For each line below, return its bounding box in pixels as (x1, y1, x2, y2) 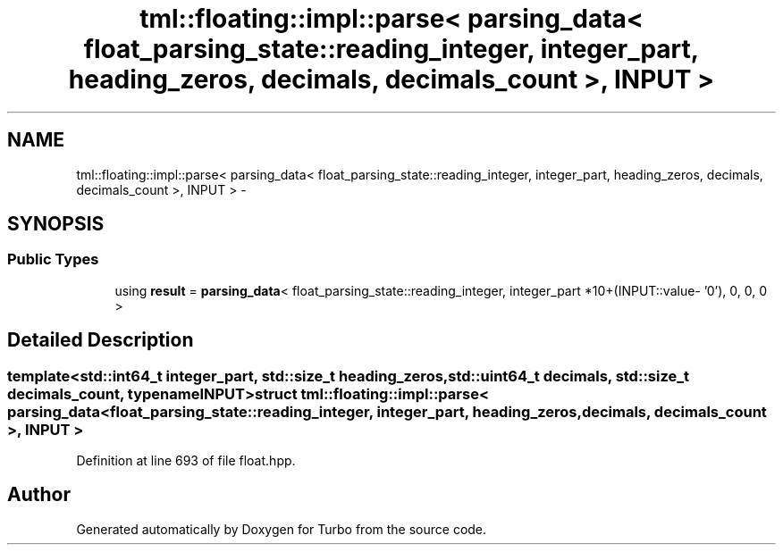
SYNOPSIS (7, 213, 105, 236)
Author (7, 483, 71, 506)
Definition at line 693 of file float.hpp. (76, 453, 296, 469)
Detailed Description (7, 329, 194, 352)
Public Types (7, 250, 99, 269)
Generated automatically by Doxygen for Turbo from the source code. (76, 521, 487, 537)
